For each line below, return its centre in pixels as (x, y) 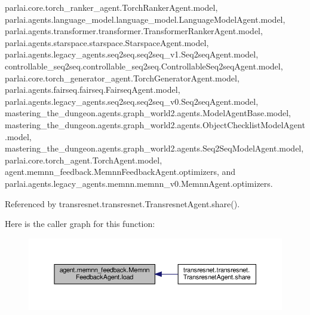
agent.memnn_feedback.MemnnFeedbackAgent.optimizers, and (120, 172)
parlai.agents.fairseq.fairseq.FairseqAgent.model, (93, 90)
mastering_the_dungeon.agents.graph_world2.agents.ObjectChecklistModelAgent (155, 124)
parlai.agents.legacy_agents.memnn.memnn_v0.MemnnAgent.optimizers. (139, 183)
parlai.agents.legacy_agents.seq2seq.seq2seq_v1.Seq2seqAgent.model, (132, 54)
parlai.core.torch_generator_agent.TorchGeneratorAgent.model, (122, 78)
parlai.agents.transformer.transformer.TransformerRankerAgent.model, (134, 31)
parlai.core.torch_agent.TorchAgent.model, (84, 160)
